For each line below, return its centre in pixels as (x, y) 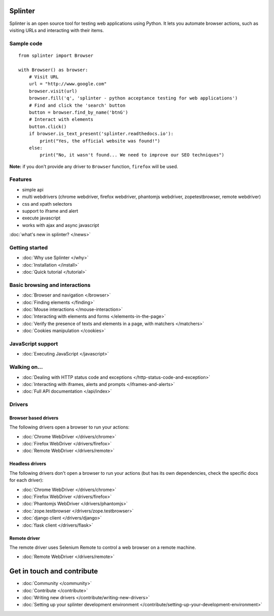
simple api (33, 189)
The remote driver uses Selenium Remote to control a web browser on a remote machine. (103, 547)
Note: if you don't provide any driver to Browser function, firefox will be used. (94, 166)
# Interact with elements (61, 120)
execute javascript (41, 218)
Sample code (26, 43)
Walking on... (26, 367)
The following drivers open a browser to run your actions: (69, 427)
